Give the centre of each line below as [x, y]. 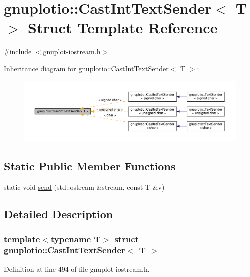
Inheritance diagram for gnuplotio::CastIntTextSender [86, 68]
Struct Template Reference [123, 28]
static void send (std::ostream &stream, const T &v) [84, 187]
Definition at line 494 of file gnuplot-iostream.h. [77, 268]
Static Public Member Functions [90, 166]
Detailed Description [59, 214]
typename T [76, 238]
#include [18, 52]
